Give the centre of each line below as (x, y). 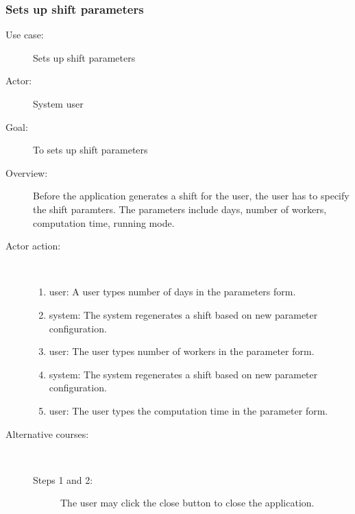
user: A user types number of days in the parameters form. (172, 292)
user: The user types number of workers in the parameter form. (182, 351)
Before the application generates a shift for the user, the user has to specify (191, 196)
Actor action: (33, 246)
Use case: (25, 35)
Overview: (27, 172)
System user (58, 103)
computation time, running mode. (104, 222)
